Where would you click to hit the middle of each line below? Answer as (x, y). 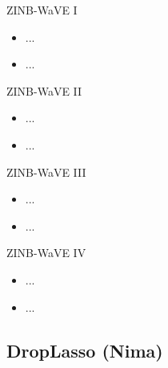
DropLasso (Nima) (85, 350)
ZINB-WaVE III (46, 172)
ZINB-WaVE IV (46, 253)
